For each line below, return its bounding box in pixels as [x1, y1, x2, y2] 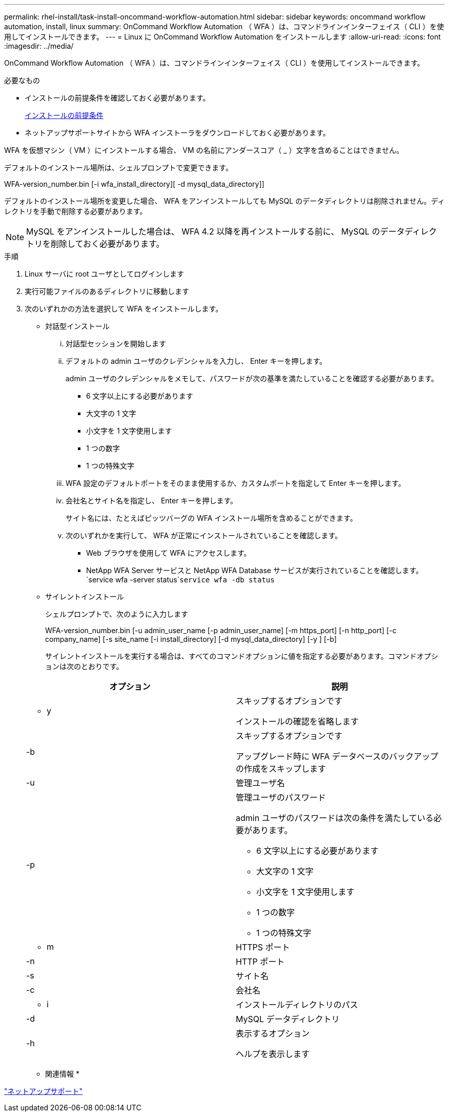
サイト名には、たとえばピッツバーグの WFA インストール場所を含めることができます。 [66, 514, 357, 522]
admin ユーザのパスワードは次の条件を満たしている [236, 813, 434, 823]
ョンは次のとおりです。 [45, 662, 124, 671]
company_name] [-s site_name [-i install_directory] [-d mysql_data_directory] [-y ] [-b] [45, 635, 337, 643]
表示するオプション [236, 1028, 310, 1039]
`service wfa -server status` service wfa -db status [86, 575, 275, 584]
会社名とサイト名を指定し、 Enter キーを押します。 [66, 496, 238, 505]
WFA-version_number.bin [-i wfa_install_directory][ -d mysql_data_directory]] [4, 180, 264, 188]
